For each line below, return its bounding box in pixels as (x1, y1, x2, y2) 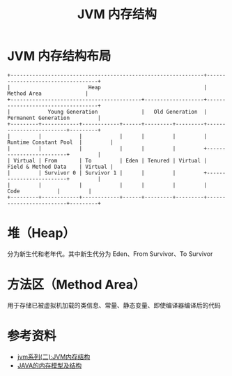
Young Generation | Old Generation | (47, 108, 208, 115)
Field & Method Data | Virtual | (7, 163, 114, 170)
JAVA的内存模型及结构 (17, 361, 82, 370)
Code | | (7, 188, 92, 195)
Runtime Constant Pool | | (7, 139, 114, 146)
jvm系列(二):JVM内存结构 (17, 352, 91, 361)
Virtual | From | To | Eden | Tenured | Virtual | (13, 157, 208, 164)
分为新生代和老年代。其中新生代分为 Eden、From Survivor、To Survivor (7, 249, 213, 258)
